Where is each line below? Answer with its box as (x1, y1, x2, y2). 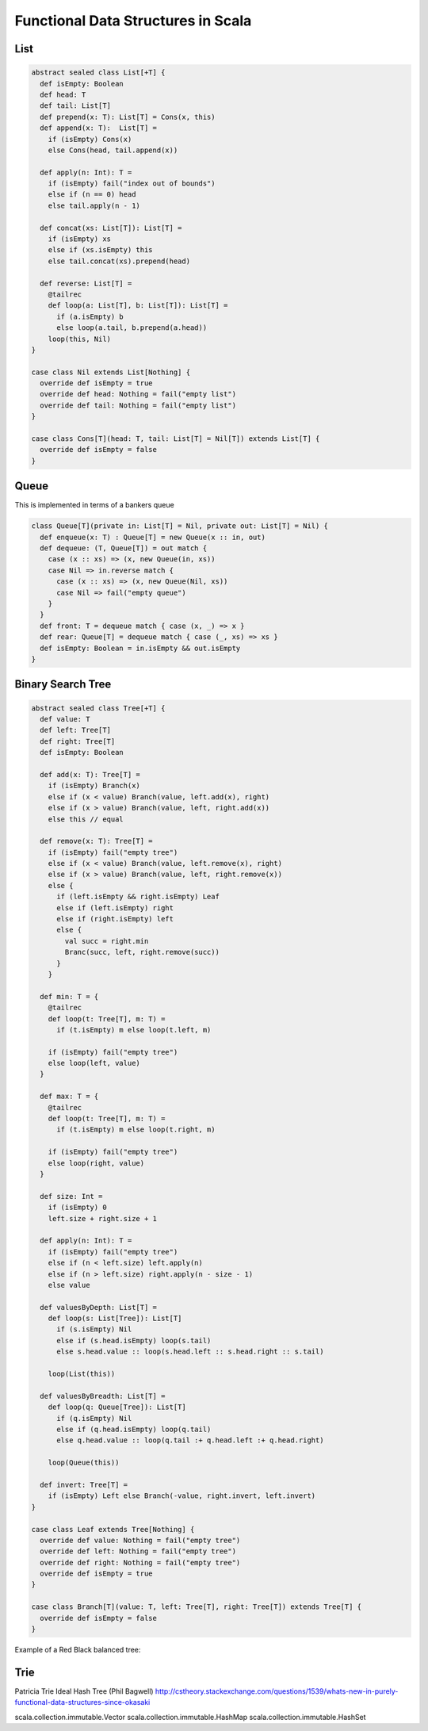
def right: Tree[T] (40, 737, 116, 745)
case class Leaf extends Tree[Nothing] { (31, 1525, 195, 1534)
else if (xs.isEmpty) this (48, 246, 154, 255)
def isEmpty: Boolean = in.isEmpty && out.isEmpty (40, 643, 241, 653)
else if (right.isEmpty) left (56, 914, 174, 924)
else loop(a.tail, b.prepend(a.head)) (56, 324, 208, 332)
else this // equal (48, 814, 124, 824)
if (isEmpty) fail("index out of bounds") (48, 179, 216, 188)
